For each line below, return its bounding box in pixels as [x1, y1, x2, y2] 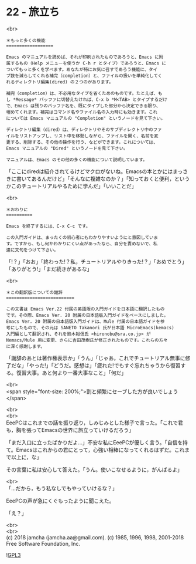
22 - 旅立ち [6, 5, 60, 19]
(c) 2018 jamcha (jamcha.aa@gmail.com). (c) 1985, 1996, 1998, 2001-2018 [6, 533, 184, 541]
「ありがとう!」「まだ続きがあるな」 [6, 265, 92, 272]
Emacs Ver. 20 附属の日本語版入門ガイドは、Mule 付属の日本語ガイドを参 [6, 318, 165, 325]
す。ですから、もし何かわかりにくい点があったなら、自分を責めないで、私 [6, 241, 158, 246]
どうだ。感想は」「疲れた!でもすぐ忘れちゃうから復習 [53, 362, 181, 369]
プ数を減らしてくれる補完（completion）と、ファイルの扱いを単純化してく [6, 73, 163, 79]
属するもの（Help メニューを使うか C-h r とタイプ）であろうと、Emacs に [6, 60, 167, 66]
